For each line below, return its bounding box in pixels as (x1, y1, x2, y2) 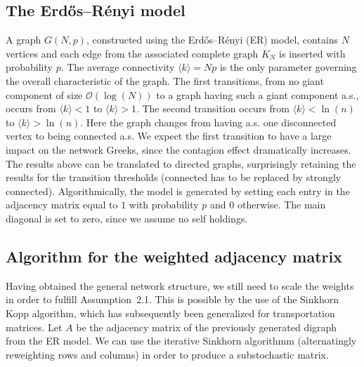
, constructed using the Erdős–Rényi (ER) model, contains (86, 32, 339, 47)
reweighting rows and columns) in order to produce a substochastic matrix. (6, 347, 329, 361)
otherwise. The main (237, 197, 326, 212)
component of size (6, 87, 83, 102)
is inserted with (279, 46, 346, 60)
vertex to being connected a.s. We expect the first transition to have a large (6, 128, 332, 143)
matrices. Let (6, 319, 63, 334)
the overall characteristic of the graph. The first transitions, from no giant (6, 73, 324, 88)
